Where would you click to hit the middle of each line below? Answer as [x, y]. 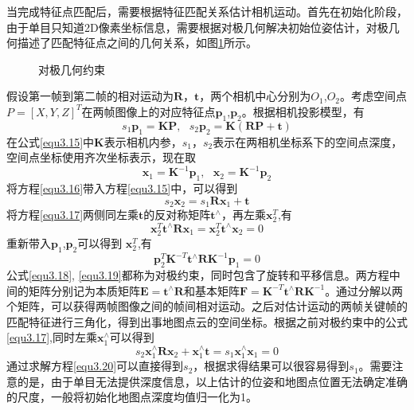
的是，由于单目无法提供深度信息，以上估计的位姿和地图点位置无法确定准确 [212, 381]
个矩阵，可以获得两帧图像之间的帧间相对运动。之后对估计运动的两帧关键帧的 [207, 306]
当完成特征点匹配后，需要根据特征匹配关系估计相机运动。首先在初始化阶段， [207, 11]
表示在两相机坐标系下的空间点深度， [308, 141]
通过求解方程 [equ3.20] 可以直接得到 [95, 366]
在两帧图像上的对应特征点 [148, 111]
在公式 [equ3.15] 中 [51, 141]
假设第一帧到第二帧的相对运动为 [90, 96]
